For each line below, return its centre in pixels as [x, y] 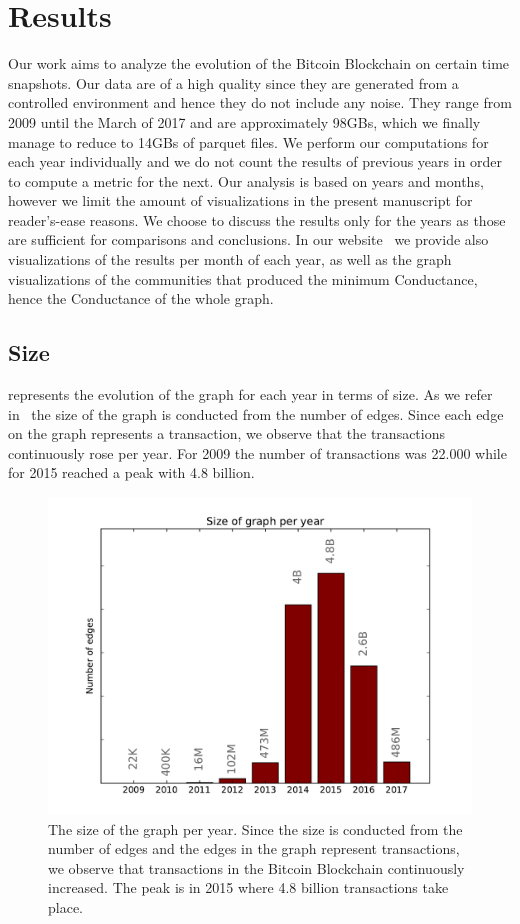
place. [65, 906]
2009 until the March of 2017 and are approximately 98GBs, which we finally [244, 121]
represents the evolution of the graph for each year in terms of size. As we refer [250, 394]
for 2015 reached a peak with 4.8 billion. [131, 472]
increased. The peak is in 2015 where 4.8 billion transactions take [248, 887]
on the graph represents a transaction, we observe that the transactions [227, 433]
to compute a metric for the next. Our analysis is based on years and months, [246, 180]
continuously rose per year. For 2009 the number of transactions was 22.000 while [257, 452]
